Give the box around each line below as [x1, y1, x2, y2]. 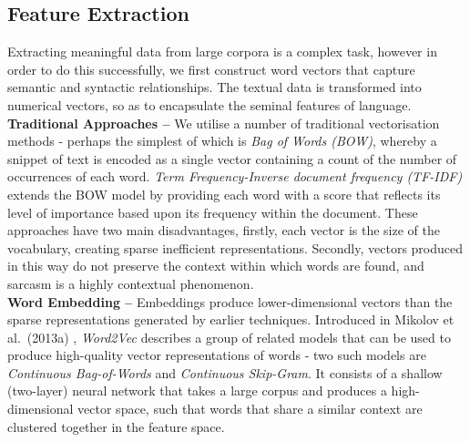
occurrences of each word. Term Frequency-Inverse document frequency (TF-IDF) [7, 167, 463, 186]
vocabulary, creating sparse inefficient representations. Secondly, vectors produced [7, 238, 464, 257]
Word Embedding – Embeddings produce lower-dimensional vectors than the [7, 292, 453, 311]
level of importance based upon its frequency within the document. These [7, 202, 418, 221]
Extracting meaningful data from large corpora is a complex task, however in [7, 42, 437, 61]
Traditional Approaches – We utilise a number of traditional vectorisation [7, 113, 440, 132]
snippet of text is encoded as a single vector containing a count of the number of [7, 149, 457, 168]
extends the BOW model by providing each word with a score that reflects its [7, 184, 441, 203]
